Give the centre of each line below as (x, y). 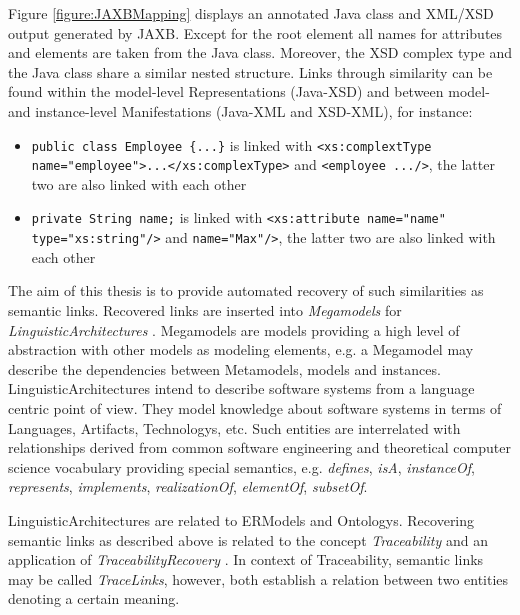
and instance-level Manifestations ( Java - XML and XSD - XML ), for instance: (240, 110)
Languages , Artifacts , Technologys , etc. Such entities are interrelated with (234, 427)
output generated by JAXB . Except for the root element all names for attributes (255, 32)
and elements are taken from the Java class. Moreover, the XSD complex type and (260, 52)
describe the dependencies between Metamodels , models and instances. (224, 368)
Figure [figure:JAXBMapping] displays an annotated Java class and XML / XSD (251, 13)
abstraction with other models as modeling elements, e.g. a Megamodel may (241, 349)
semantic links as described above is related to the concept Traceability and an (248, 539)
